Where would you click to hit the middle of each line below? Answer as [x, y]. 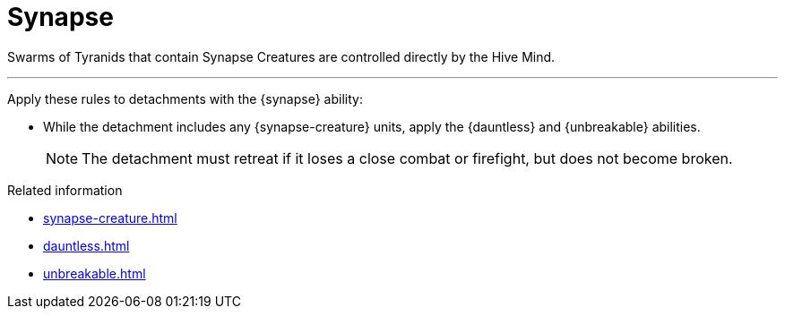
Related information [65, 190]
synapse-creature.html [110, 218]
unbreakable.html [95, 273]
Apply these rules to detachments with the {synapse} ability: [185, 98]
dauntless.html [86, 245]
